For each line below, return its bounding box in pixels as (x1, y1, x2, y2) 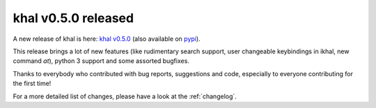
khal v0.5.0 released (13, 10, 134, 26)
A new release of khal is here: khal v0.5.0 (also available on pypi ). (13, 35, 201, 43)
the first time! (13, 80, 52, 88)
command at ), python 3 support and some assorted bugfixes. (13, 57, 189, 65)
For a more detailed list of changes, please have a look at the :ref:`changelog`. (13, 92, 237, 100)
